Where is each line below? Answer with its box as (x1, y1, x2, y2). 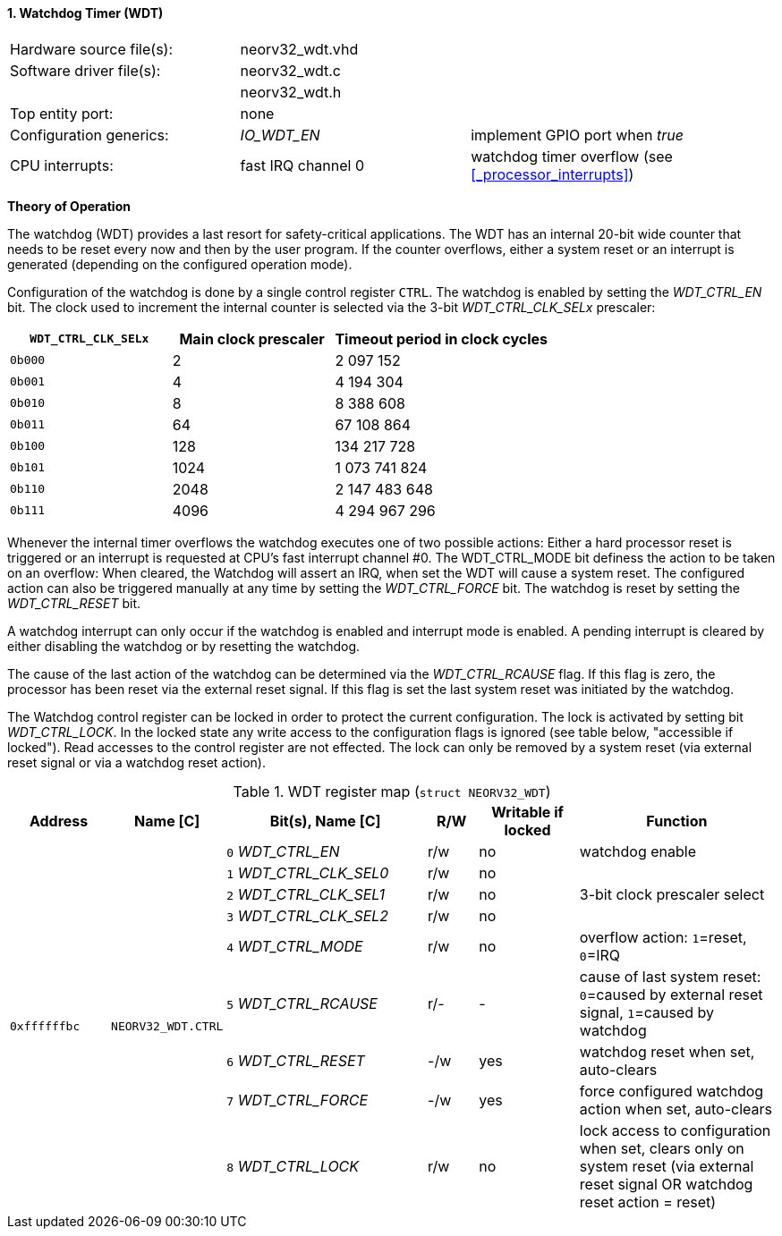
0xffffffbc (10, 1020, 81, 1034)
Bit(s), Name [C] (269, 811, 381, 830)
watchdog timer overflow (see (471, 147, 673, 165)
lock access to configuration (579, 1121, 771, 1139)
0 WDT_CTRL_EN (226, 842, 340, 860)
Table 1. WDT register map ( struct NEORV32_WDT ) (233, 782, 551, 800)
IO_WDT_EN (240, 125, 320, 144)
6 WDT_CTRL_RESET (226, 1051, 365, 1070)
